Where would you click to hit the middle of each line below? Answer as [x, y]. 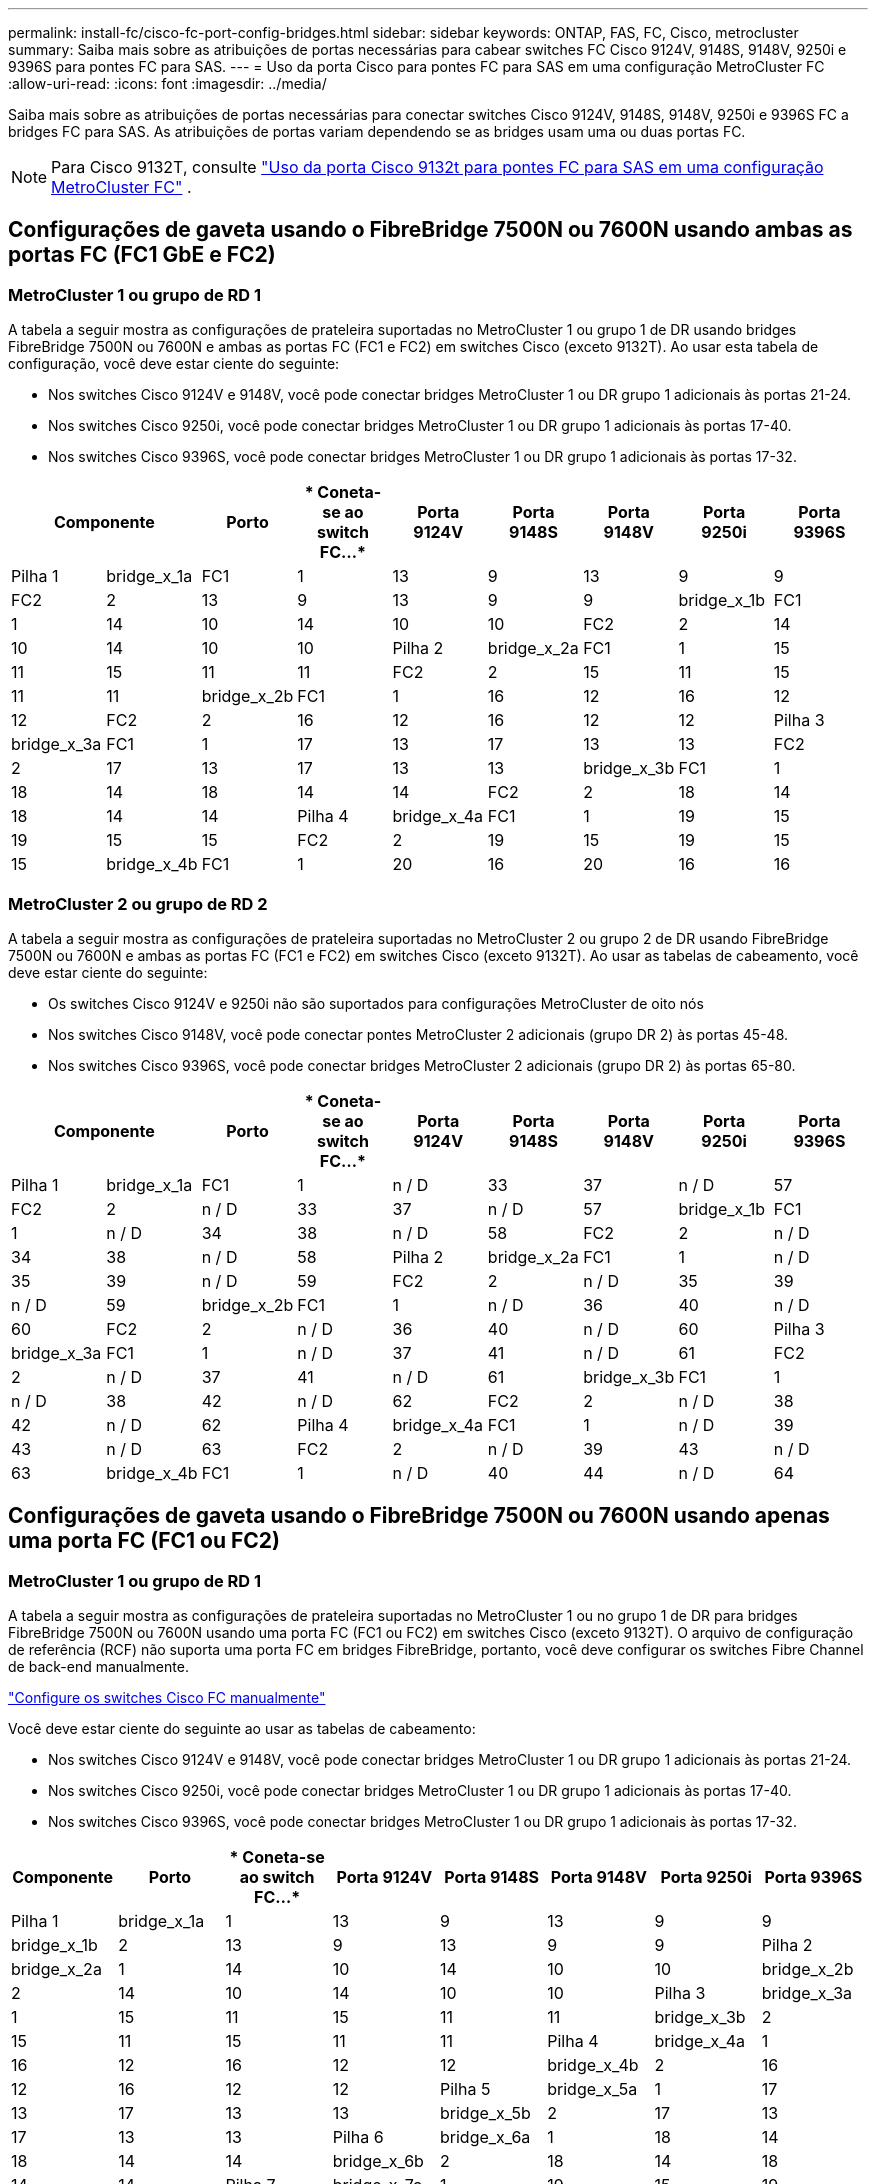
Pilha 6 [358, 2137]
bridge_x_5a [592, 2089]
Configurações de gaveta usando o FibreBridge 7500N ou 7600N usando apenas [419, 1516]
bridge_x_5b [485, 2113]
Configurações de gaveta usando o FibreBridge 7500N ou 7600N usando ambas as [430, 230]
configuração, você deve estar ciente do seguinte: [174, 364]
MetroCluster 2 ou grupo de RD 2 [138, 903]
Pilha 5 [465, 2089]
